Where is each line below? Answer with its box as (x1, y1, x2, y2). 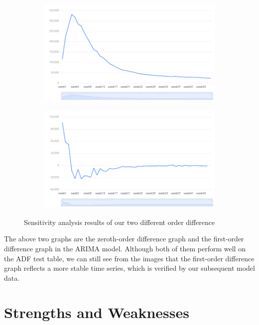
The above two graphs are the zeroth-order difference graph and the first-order (4, 233, 244, 244)
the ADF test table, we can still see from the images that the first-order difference (4, 253, 255, 263)
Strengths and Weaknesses (4, 302, 189, 322)
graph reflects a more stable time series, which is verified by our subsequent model (4, 263, 255, 273)
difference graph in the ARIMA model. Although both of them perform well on (4, 243, 246, 254)
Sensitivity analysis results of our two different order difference (24, 217, 215, 227)
